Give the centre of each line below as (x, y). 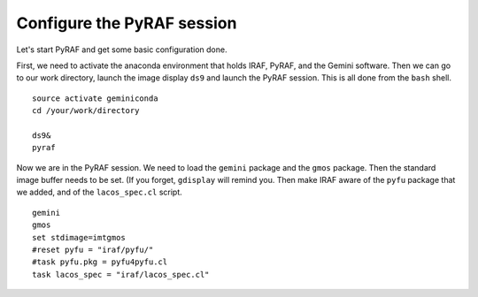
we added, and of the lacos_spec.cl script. (100, 192)
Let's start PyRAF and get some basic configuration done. (122, 49)
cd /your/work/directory (86, 111)
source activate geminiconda (95, 98)
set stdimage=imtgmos (79, 237)
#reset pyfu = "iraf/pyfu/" (93, 250)
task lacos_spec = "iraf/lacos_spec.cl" (121, 274)
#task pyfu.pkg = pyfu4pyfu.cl (100, 262)
